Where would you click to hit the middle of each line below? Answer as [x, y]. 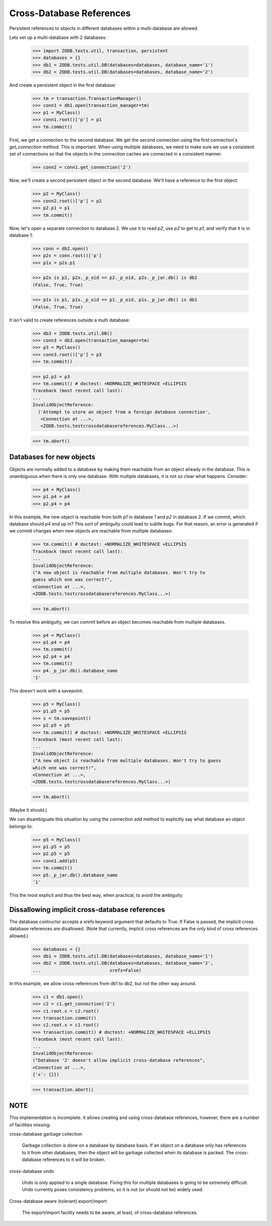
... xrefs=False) [87, 970]
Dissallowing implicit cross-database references [87, 909]
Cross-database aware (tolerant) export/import [58, 1201]
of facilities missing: [30, 1125]
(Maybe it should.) [28, 810]
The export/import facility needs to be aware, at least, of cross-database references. [110, 1213]
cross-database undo [32, 1171]
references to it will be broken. [74, 1160]
